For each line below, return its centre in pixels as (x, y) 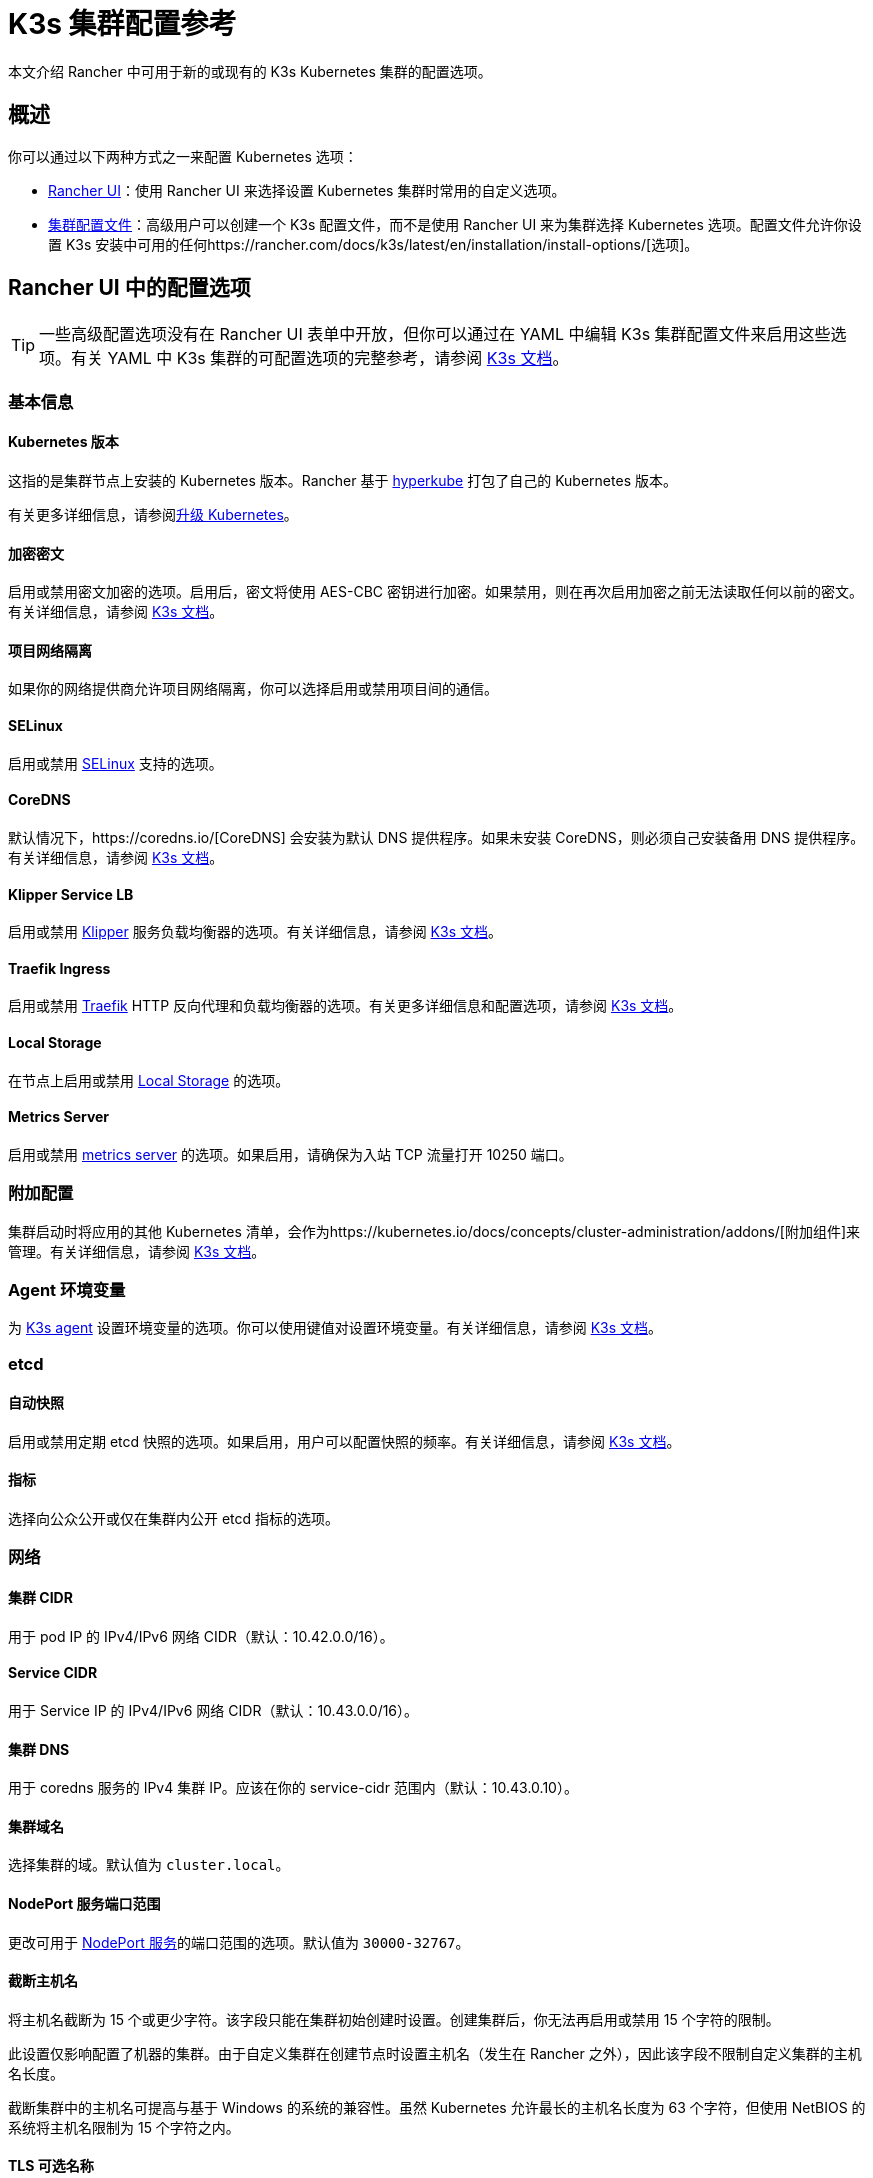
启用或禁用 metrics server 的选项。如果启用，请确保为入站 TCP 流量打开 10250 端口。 (290, 1154)
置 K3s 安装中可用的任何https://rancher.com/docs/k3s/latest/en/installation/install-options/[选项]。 (373, 244)
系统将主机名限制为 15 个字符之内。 (124, 2127)
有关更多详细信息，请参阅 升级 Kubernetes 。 (153, 515)
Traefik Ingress (59, 968)
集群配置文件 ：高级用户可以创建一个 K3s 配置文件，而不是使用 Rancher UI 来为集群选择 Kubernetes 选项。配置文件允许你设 (455, 224)
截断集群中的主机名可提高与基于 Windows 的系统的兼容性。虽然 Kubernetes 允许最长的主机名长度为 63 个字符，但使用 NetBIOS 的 (437, 2107)
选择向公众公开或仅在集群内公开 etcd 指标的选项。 (174, 1519)
